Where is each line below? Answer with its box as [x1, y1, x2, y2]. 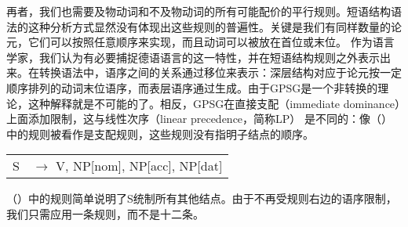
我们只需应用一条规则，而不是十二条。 [6, 205, 204, 222]
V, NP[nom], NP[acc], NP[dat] [56, 157, 223, 175]
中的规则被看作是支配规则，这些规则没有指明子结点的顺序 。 [6, 125, 314, 142]
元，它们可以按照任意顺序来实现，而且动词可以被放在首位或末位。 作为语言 [6, 34, 395, 50]
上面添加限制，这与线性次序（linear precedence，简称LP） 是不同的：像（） [6, 110, 393, 127]
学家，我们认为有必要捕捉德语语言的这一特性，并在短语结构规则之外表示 [6, 49, 380, 65]
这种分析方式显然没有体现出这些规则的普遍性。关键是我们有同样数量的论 [27, 18, 402, 34]
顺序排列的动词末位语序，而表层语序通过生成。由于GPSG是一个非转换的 [6, 79, 378, 95]
